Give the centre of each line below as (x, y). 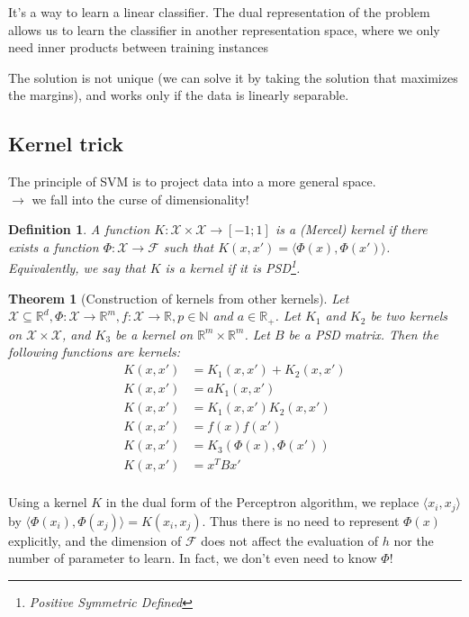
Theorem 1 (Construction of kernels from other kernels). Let (179, 298)
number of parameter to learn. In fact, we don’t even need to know (193, 558)
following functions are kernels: (95, 352)
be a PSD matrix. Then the (363, 334)
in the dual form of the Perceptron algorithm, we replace (262, 502)
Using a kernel (48, 502)
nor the (414, 540)
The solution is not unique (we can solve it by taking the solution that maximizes (233, 77)
